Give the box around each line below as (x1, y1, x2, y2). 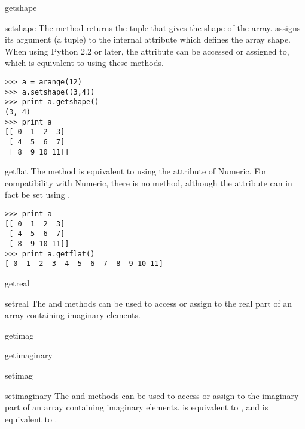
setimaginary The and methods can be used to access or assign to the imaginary (5, 389, 299, 401)
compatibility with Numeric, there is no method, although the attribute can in (5, 176, 292, 189)
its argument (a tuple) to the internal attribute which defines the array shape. (5, 33, 291, 46)
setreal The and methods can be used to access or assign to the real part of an (5, 297, 292, 309)
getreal (5, 276, 30, 289)
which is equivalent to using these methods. (5, 56, 164, 69)
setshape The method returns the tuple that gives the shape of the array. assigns (5, 21, 301, 34)
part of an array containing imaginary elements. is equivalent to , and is (5, 401, 269, 413)
